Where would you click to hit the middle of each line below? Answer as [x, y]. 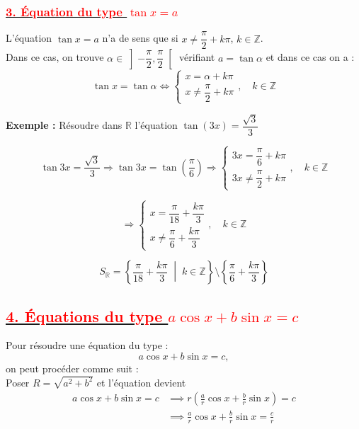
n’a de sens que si [140, 38]
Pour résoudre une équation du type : [87, 345]
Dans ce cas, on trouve [55, 57]
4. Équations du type [84, 315]
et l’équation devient [141, 382]
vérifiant [197, 57]
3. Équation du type [64, 11]
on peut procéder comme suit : [72, 368]
